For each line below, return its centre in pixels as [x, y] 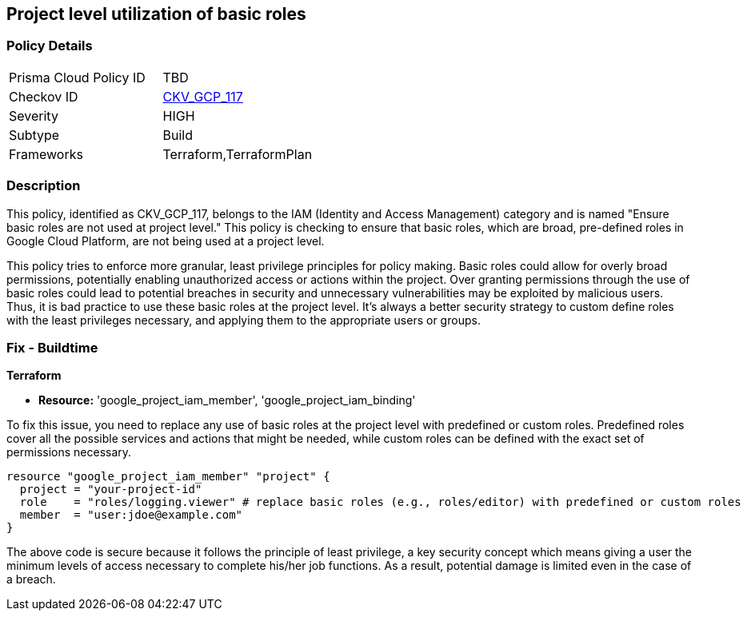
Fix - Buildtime [52, 347]
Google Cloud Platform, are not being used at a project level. [166, 241]
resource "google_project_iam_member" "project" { [168, 477]
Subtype [34, 135]
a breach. [31, 579]
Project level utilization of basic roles [156, 14]
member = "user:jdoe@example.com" [131, 515]
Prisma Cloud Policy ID [77, 77]
